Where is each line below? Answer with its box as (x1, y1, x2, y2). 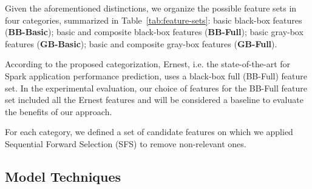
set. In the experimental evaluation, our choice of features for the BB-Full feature (5, 81, 307, 94)
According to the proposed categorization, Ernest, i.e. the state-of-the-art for (5, 58, 291, 70)
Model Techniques (5, 167, 121, 185)
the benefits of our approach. (5, 105, 112, 118)
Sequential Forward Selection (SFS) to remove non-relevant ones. (5, 137, 246, 150)
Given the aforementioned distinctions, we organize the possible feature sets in (5, 2, 297, 14)
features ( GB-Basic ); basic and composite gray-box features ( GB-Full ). (5, 37, 277, 50)
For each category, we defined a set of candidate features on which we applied (5, 125, 293, 138)
